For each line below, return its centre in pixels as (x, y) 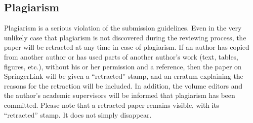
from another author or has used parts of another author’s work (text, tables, (121, 56)
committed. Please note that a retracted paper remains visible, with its (112, 105)
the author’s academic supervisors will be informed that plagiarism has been (120, 95)
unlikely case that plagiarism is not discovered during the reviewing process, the (125, 37)
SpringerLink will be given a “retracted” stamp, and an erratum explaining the (124, 76)
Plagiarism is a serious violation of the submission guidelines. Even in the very (123, 28)
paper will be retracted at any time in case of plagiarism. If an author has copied (127, 47)
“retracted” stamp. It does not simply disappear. (78, 114)
